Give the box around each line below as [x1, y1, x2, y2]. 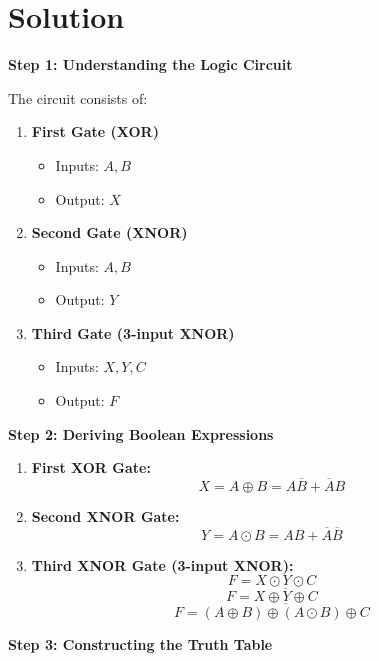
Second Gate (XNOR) [31, 222, 188, 243]
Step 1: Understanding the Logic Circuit [8, 54, 293, 75]
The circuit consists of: [8, 87, 148, 108]
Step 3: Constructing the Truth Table [8, 633, 273, 654]
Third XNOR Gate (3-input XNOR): [31, 554, 294, 575]
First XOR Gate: [31, 457, 151, 478]
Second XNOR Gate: [31, 506, 180, 527]
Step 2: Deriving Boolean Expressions [8, 423, 274, 444]
